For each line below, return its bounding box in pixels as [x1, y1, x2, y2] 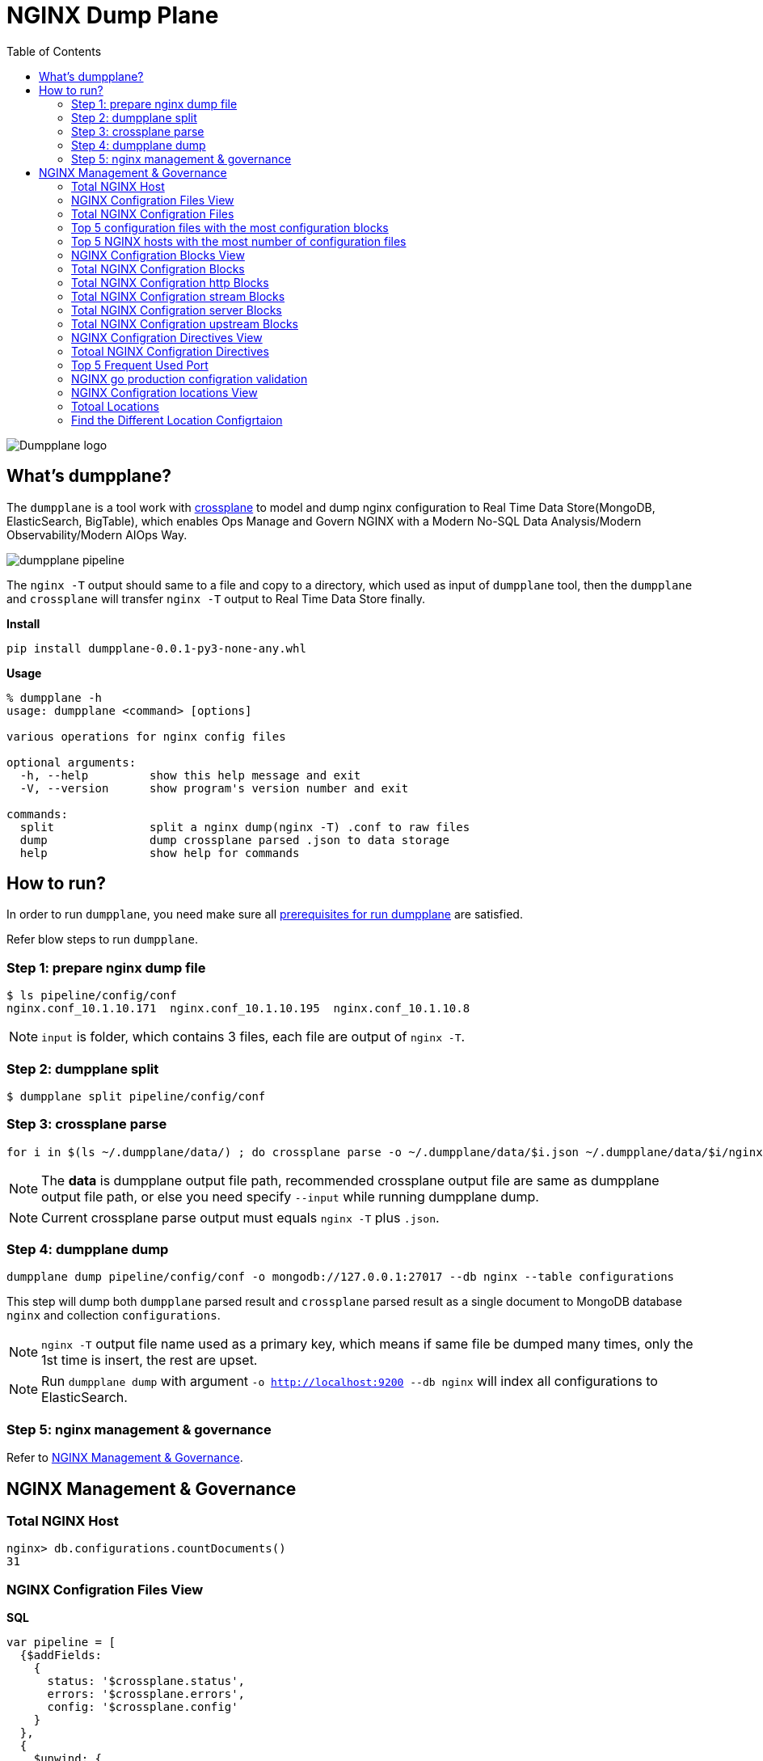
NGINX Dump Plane [6, 2, 219, 29]
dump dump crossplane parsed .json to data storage [19, 833, 449, 847]
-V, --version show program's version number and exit [19, 781, 409, 795]
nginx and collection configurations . [6, 1308, 221, 1323]
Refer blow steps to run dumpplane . [6, 932, 198, 947]
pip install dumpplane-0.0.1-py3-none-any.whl [6, 641, 306, 655]
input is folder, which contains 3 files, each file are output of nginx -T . [41, 1028, 466, 1045]
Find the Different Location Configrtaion [71, 412, 283, 427]
